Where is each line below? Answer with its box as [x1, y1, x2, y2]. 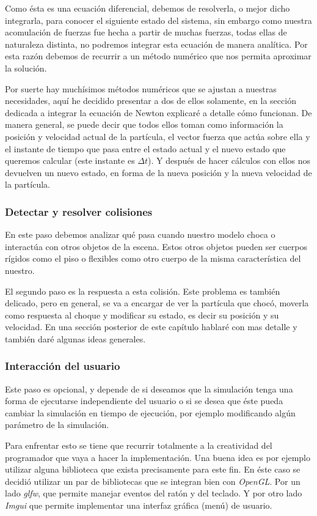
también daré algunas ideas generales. [5, 332, 146, 345]
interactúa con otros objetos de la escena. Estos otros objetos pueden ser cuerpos [5, 240, 307, 252]
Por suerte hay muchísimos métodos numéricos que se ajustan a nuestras [5, 82, 277, 95]
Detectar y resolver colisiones [5, 204, 153, 219]
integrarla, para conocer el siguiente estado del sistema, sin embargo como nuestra [5, 13, 312, 26]
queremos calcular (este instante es [5, 154, 135, 167]
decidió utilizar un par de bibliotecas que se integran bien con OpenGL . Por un [5, 474, 301, 487]
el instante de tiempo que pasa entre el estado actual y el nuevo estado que [5, 142, 286, 155]
